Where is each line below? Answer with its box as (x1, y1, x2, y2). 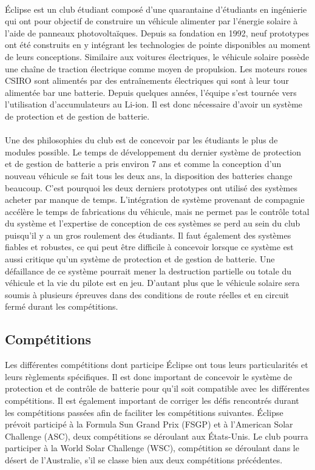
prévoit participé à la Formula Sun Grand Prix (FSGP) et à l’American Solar (5, 418, 293, 431)
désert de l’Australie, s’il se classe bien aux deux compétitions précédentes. (5, 453, 283, 466)
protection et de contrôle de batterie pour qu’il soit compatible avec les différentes (5, 382, 310, 395)
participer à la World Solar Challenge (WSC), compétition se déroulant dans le (5, 441, 299, 454)
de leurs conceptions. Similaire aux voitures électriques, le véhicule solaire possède (5, 50, 310, 63)
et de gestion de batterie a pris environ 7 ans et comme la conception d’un (5, 157, 282, 170)
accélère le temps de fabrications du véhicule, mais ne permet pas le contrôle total (5, 205, 310, 217)
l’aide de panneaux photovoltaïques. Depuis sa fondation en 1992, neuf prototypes (5, 26, 310, 39)
